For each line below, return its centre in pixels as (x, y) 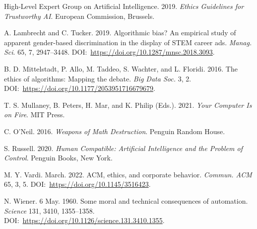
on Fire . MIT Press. (34, 114)
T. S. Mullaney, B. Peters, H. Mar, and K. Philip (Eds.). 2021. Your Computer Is (128, 105)
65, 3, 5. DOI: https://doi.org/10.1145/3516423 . (77, 184)
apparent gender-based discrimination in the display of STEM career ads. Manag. (128, 42)
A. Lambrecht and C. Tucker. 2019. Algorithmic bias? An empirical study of (120, 33)
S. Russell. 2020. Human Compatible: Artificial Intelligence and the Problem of (123, 148)
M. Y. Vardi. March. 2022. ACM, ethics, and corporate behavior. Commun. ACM (128, 174)
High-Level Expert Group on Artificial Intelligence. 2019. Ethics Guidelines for (124, 6)
